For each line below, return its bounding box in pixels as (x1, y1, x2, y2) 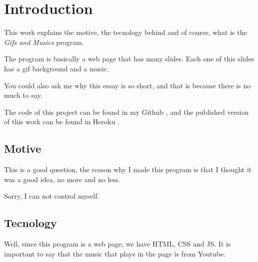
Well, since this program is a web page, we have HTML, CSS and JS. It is (4, 239, 231, 249)
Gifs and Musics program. (4, 36, 84, 47)
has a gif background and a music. (4, 63, 109, 73)
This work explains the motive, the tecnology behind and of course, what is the (4, 27, 247, 37)
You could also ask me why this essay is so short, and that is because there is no (4, 80, 251, 90)
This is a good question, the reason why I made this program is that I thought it (4, 164, 252, 175)
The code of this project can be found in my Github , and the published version (4, 106, 249, 117)
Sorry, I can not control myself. (4, 191, 99, 201)
